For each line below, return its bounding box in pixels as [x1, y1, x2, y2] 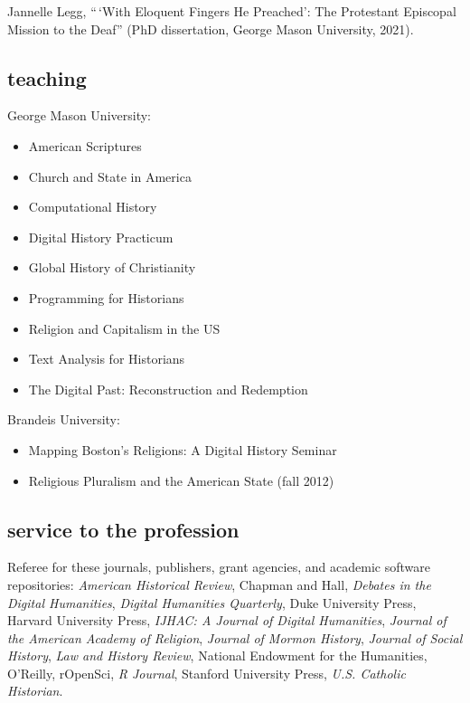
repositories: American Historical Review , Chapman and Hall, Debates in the [7, 575, 431, 594]
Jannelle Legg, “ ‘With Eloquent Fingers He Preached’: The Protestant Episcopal [7, 2, 456, 20]
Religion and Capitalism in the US [28, 318, 221, 337]
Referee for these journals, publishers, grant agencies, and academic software [7, 557, 430, 576]
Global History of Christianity [28, 258, 196, 277]
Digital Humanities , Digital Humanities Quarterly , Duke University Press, [7, 593, 417, 612]
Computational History [28, 197, 157, 216]
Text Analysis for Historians [28, 349, 185, 368]
